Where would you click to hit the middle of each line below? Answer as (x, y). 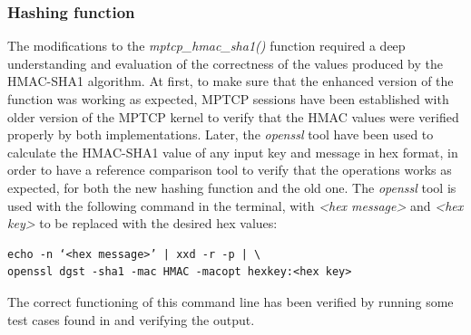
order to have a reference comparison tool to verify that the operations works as (230, 170)
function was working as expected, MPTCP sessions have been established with (228, 99)
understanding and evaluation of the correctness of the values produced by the (225, 63)
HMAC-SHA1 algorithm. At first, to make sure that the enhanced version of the (231, 81)
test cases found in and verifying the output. (131, 319)
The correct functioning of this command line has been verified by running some (231, 301)
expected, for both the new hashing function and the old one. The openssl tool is (232, 187)
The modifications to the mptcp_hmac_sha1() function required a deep (206, 46)
